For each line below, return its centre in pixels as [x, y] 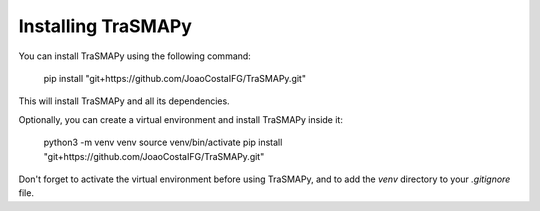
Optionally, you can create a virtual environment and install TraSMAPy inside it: [181, 119]
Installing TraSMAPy [105, 26]
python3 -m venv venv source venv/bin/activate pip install [163, 142]
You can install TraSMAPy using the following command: [135, 56]
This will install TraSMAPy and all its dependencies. [124, 101]
